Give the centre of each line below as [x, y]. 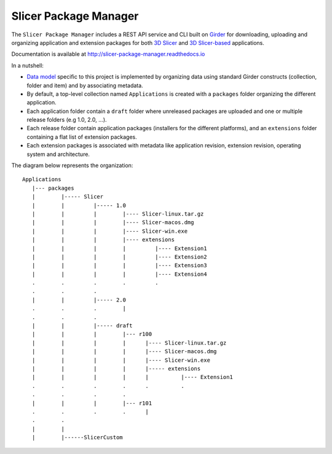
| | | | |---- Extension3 [119, 265]
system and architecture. [58, 154]
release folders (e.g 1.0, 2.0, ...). [67, 120]
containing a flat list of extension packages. [82, 137]
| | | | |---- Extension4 [119, 274]
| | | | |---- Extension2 [119, 257]
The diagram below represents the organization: [72, 165]
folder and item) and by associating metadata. [85, 85]
